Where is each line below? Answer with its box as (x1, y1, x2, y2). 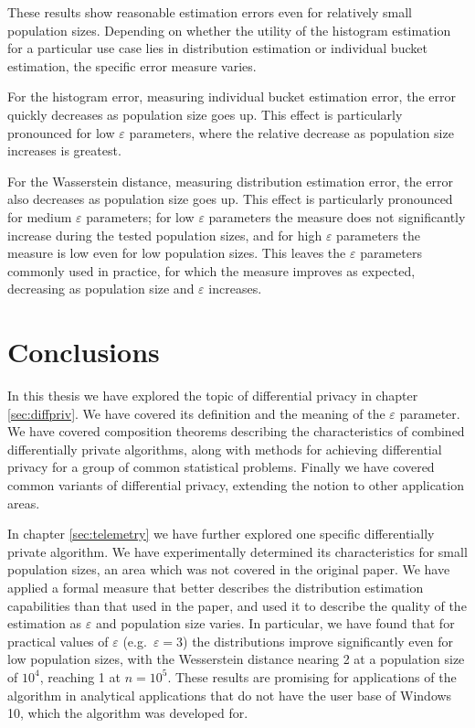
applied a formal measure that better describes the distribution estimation (7, 577, 424, 596)
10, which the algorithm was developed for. (7, 703, 248, 723)
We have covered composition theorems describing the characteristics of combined (7, 422, 465, 441)
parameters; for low (86, 207, 195, 226)
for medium (7, 207, 72, 226)
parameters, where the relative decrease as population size (129, 123, 454, 142)
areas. (7, 493, 40, 512)
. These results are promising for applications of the (167, 667, 457, 686)
